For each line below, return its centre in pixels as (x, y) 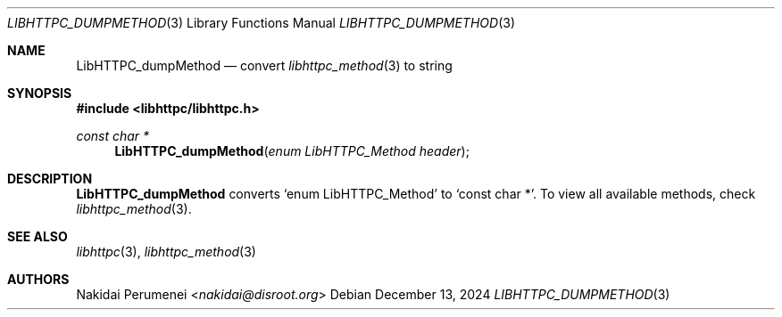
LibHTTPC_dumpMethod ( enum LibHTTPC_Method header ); (292, 151)
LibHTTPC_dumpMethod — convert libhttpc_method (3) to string (264, 65)
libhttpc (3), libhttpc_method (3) (166, 252)
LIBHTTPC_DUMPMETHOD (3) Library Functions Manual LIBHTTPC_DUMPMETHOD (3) (261, 23)
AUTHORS (38, 279)
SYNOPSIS (40, 93)
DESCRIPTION (50, 179)
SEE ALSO (37, 236)
